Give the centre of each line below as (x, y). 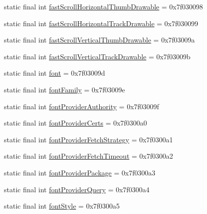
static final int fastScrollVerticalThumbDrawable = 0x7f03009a (100, 40)
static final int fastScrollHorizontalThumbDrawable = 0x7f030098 (103, 6)
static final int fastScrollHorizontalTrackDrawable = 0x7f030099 (101, 23)
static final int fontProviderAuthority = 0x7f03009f (82, 106)
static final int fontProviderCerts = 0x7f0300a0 (75, 123)
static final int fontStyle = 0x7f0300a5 (62, 206)
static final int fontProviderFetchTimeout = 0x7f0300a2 (89, 156)
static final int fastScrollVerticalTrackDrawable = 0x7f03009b (97, 56)
